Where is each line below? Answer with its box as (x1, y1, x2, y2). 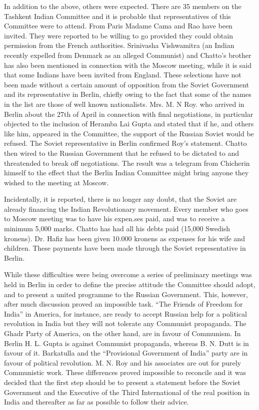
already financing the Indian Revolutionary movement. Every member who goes (4, 203, 248, 214)
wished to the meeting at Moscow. (4, 177, 109, 187)
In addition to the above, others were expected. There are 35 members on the (4, 1, 241, 11)
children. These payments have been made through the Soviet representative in (4, 243, 246, 253)
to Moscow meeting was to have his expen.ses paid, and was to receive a (4, 213, 225, 224)
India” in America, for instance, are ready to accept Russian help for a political (4, 308, 247, 319)
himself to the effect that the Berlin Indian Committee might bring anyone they (4, 167, 249, 178)
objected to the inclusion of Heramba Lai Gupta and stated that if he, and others (4, 118, 254, 129)
